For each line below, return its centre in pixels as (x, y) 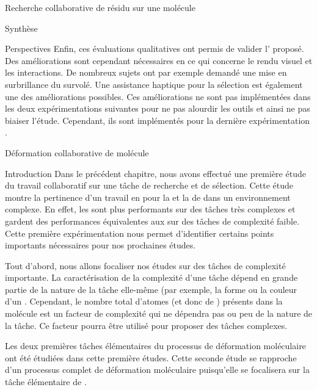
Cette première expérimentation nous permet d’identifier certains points (140, 233)
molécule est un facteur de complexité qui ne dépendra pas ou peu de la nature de (159, 313)
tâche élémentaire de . (46, 382)
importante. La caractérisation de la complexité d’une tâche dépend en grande (151, 277)
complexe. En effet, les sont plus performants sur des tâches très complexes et (150, 209)
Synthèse (21, 28)
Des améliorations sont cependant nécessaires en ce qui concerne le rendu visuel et (159, 60)
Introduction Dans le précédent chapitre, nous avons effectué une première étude (155, 173)
